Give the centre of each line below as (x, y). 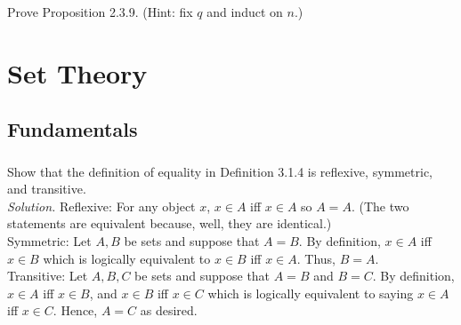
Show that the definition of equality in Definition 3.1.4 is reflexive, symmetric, (220, 171)
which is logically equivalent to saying (311, 293)
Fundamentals (73, 129)
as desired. (169, 310)
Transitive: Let (48, 276)
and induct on (245, 11)
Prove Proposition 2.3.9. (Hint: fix (100, 11)
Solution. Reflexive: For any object (101, 206)
